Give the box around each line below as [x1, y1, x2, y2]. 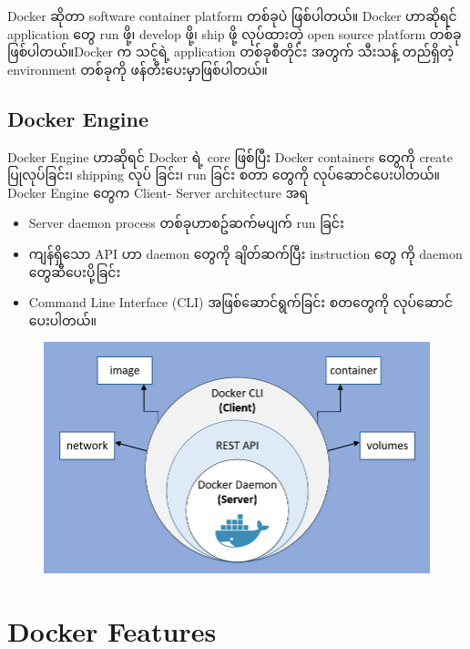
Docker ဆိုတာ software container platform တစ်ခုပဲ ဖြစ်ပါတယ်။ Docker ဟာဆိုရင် [7, 6, 457, 25]
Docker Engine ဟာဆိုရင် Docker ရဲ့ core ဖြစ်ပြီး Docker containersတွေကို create [7, 147, 453, 166]
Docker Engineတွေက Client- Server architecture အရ [7, 182, 309, 201]
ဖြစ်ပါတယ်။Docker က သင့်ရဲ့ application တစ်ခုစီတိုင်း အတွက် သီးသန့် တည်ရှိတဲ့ [7, 42, 455, 61]
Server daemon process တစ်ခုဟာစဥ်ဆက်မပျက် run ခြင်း [28, 213, 344, 232]
